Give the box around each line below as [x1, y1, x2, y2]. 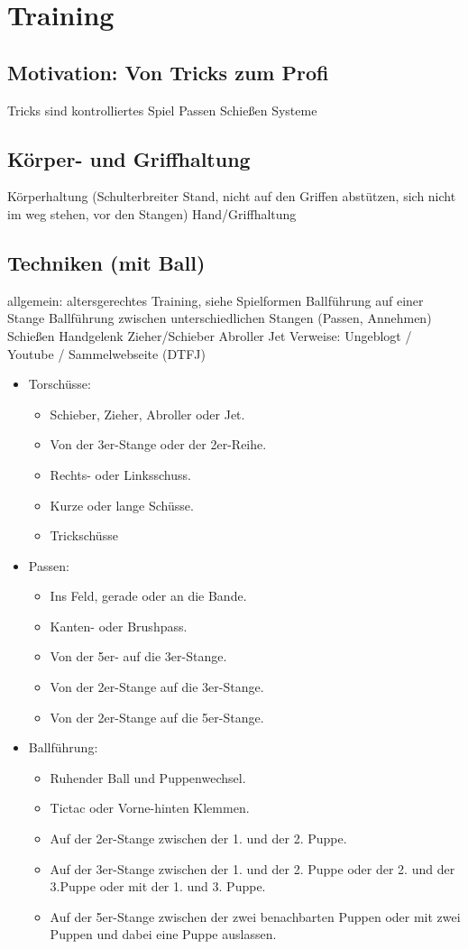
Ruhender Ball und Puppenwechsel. [50, 768, 246, 787]
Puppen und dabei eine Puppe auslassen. [50, 925, 277, 944]
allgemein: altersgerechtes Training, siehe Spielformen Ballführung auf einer [7, 290, 424, 309]
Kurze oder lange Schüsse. [50, 495, 194, 514]
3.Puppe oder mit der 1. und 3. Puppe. [50, 877, 266, 896]
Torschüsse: [28, 374, 91, 393]
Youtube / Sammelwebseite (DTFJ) [7, 344, 206, 363]
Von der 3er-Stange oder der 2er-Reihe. [50, 435, 267, 454]
